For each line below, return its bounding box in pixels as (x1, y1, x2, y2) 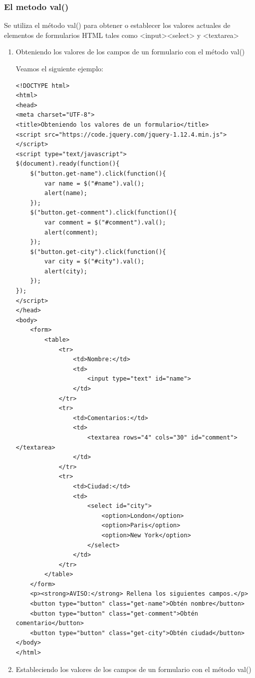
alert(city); (44, 267, 87, 275)
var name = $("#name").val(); (44, 180, 145, 187)
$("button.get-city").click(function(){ (30, 248, 166, 255)
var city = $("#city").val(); (44, 258, 145, 265)
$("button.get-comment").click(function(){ (30, 209, 177, 217)
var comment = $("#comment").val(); (44, 219, 166, 226)
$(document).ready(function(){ (15, 160, 120, 168)
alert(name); (44, 190, 87, 197)
